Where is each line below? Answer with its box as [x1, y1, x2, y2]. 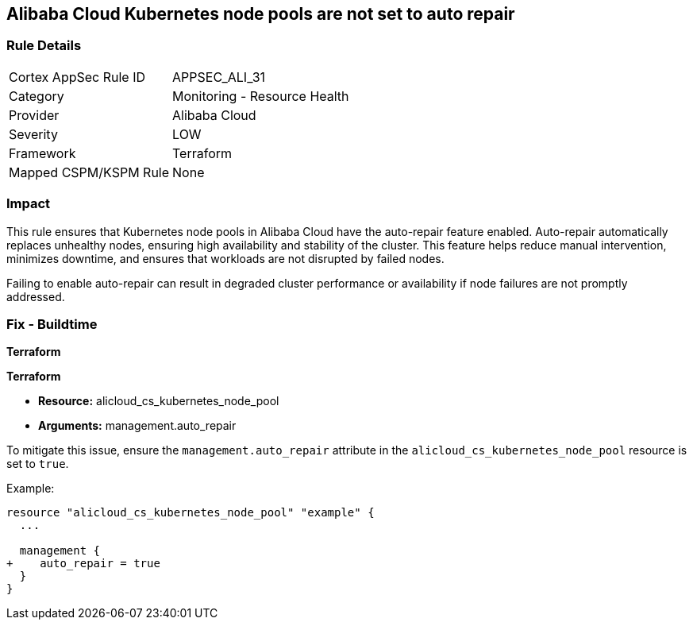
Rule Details [6, 37, 82, 54]
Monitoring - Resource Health [172, 87, 349, 104]
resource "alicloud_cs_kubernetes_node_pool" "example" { [6, 506, 375, 520]
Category [9, 87, 64, 104]
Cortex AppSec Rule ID [9, 68, 146, 85]
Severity [9, 126, 58, 142]
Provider [9, 106, 60, 123]
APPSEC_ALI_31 [172, 68, 266, 85]
